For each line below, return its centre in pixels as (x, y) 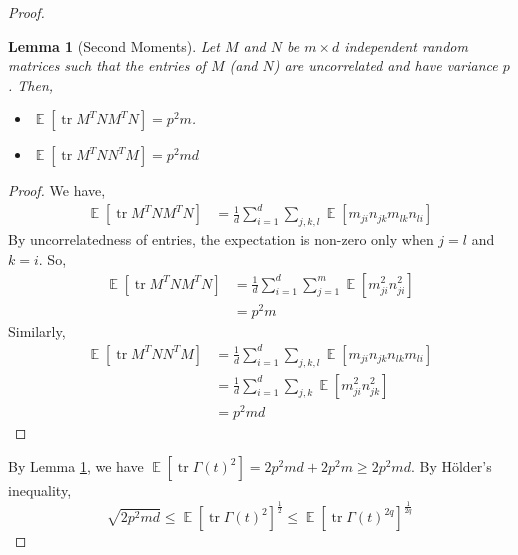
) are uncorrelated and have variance (385, 65)
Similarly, (37, 330)
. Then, (31, 84)
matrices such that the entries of (107, 65)
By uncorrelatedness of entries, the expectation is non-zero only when (221, 239)
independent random (406, 45)
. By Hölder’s (451, 466)
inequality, (40, 490)
